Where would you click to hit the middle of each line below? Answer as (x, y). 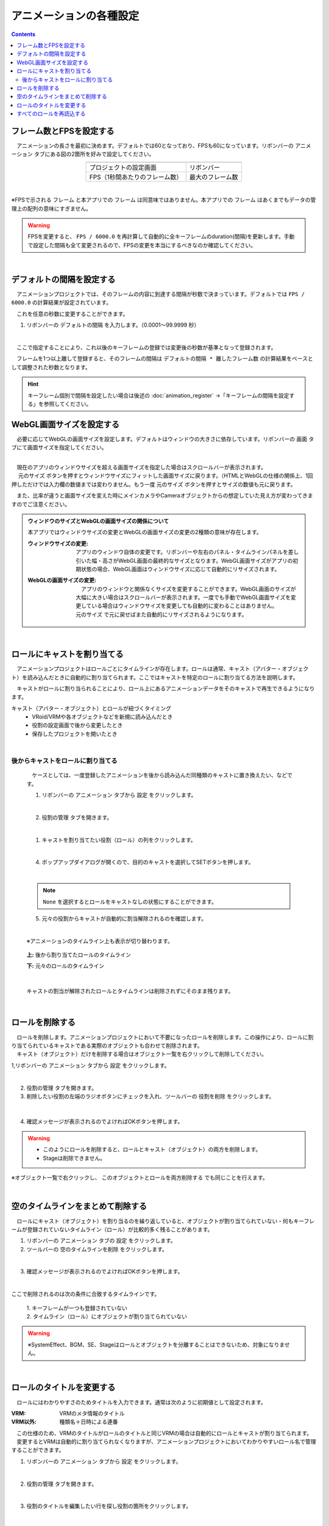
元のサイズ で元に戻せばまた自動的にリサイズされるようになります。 (161, 614)
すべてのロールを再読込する (51, 114)
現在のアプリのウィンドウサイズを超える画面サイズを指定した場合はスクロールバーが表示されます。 (141, 467)
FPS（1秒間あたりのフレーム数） (136, 177)
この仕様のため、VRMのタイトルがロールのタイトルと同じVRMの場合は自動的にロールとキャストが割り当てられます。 (164, 1433)
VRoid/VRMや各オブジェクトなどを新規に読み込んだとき (102, 717)
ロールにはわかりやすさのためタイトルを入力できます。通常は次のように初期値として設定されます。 (141, 1402)
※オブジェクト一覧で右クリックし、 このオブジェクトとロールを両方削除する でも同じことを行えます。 (140, 1177)
